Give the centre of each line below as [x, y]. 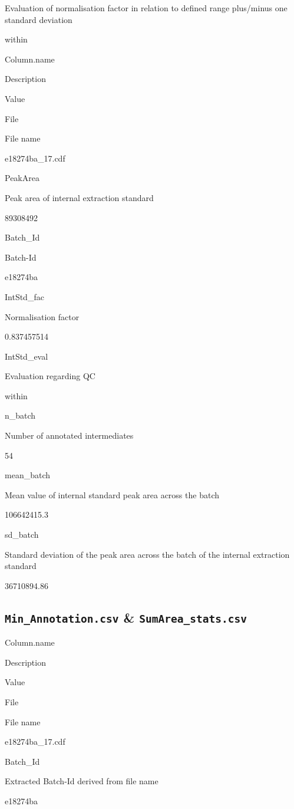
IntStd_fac [24, 296]
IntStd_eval [27, 356]
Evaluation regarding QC [50, 376]
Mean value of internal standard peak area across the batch [112, 494]
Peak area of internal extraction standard [79, 197]
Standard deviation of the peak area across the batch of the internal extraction [147, 554]
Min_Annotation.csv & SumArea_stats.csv [126, 617]
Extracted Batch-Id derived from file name [82, 781]
